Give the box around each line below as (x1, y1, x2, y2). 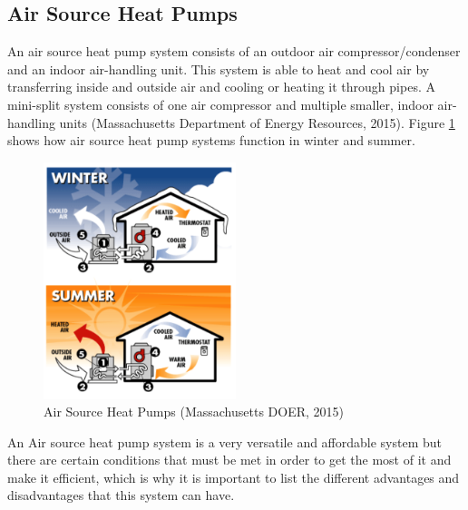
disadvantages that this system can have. (7, 485, 235, 505)
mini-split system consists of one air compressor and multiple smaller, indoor (7, 94, 434, 113)
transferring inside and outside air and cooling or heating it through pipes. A (7, 77, 435, 96)
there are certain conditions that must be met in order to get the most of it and (7, 450, 452, 469)
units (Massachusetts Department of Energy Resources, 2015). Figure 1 (59, 113, 455, 132)
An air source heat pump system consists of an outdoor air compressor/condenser (7, 42, 461, 61)
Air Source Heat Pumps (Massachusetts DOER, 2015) (44, 402, 345, 421)
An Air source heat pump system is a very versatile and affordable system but (7, 432, 443, 451)
